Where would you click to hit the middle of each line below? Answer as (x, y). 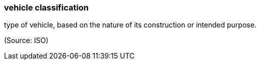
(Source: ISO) (26, 40)
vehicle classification (46, 7)
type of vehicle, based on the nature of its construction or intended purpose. (130, 25)
